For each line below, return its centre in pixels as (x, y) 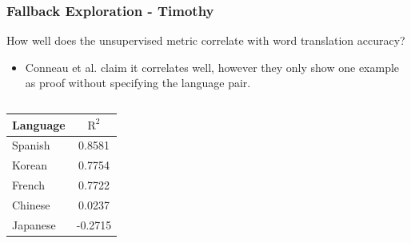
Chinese (31, 204)
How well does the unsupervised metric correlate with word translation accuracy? (206, 40)
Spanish (31, 145)
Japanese (34, 224)
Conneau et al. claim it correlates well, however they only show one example (212, 67)
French (29, 185)
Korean (30, 165)
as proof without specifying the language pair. (138, 83)
